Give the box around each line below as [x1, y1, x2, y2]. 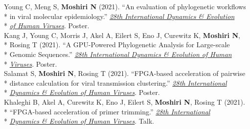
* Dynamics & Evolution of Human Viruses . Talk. [4, 116, 154, 126]
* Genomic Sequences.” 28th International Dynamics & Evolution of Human [4, 49, 232, 59]
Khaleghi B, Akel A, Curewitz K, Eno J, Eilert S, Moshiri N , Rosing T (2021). [4, 96, 245, 107]
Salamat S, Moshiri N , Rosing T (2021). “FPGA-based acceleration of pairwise [4, 68, 246, 78]
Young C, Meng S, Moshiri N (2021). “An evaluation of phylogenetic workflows [4, 1, 246, 11]
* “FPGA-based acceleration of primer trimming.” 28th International [4, 106, 210, 116]
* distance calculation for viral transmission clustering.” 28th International [4, 77, 227, 88]
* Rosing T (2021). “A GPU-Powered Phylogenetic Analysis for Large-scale [4, 39, 230, 50]
